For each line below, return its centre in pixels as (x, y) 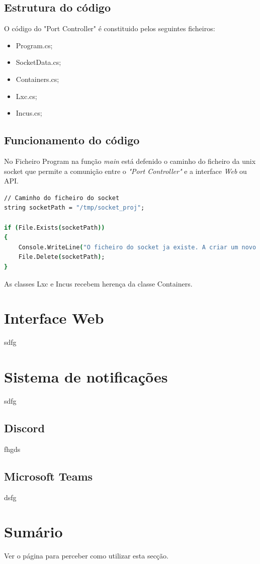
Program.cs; (34, 45)
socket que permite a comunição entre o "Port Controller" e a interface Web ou (125, 171)
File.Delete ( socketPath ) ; (62, 257)
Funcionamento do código (72, 140)
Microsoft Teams (49, 476)
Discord (24, 428)
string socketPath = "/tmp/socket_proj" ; (74, 208)
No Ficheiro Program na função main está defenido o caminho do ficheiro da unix (130, 161)
